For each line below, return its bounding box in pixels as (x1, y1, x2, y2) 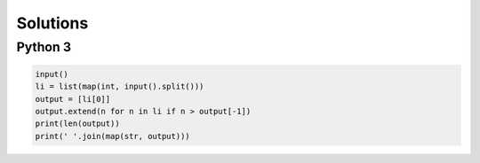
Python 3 (16, 39, 71, 55)
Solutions (16, 13, 89, 33)
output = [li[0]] (35, 94, 111, 104)
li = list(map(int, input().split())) (35, 81, 204, 92)
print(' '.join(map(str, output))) (35, 131, 190, 141)
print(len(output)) (35, 119, 120, 128)
